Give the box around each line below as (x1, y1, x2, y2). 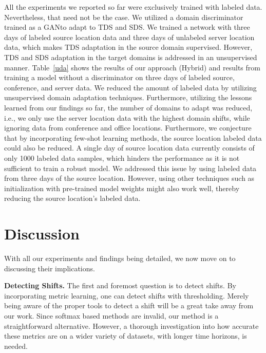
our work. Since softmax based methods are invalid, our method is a (4, 310, 219, 321)
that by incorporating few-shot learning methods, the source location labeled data (4, 132, 262, 143)
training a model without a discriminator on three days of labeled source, (4, 72, 235, 83)
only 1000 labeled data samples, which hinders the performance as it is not (4, 152, 240, 163)
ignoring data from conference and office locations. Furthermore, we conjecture (4, 122, 252, 133)
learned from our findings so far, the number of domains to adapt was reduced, (4, 102, 253, 113)
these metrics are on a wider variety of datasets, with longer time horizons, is (4, 330, 247, 341)
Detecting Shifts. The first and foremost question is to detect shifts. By (4, 280, 236, 291)
